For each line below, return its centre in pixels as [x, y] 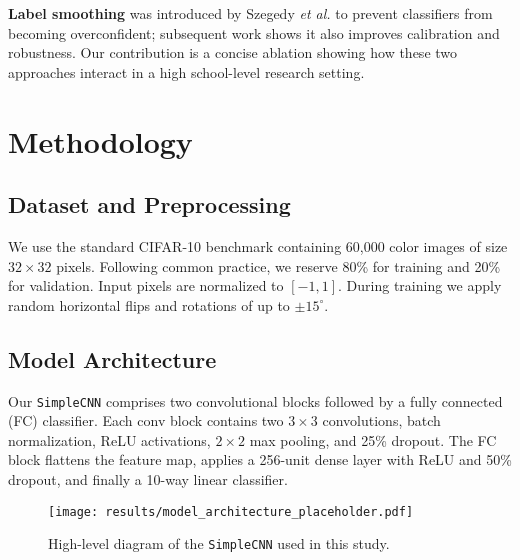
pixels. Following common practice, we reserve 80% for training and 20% [278, 265]
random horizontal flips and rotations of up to [149, 304]
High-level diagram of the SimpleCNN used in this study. [219, 543]
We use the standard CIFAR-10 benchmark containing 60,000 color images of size [258, 245]
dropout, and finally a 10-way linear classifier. [148, 478]
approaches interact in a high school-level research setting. [186, 71]
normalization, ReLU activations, [109, 439]
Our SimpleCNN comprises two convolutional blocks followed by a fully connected [255, 400]
